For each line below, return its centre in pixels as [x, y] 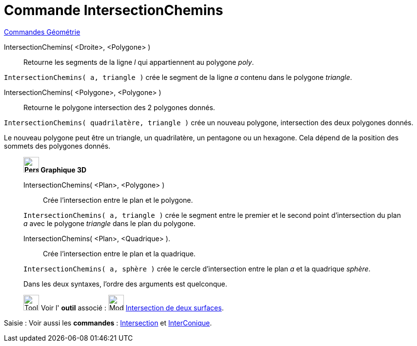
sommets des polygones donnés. [57, 146]
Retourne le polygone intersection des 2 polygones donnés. [119, 107]
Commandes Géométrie [42, 32]
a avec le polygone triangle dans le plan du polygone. [109, 223]
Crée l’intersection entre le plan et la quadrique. [119, 253]
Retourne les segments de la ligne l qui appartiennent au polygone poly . [139, 62]
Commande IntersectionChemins [114, 10]
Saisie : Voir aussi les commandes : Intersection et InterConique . [108, 323]
